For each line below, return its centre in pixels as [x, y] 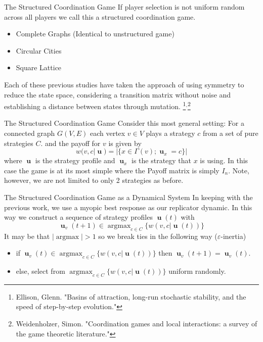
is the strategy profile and [75, 160]
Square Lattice [39, 67]
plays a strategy [170, 133]
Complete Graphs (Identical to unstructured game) [95, 34]
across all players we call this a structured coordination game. [100, 16]
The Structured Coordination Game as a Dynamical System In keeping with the [128, 197]
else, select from [40, 271]
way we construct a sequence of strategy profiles [78, 217]
